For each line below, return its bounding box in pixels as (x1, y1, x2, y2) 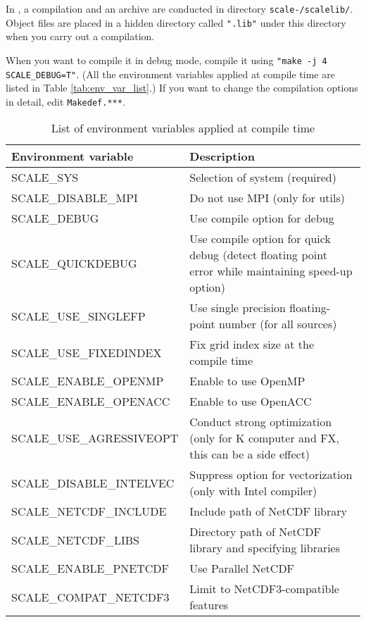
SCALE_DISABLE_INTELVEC (11, 474, 175, 491)
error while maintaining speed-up (189, 263, 353, 280)
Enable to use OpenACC (189, 393, 312, 410)
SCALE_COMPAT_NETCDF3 (11, 588, 170, 605)
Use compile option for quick (189, 230, 331, 247)
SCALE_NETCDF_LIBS (11, 531, 140, 548)
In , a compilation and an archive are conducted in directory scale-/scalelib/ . (6, 1, 353, 15)
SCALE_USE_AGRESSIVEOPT (11, 430, 179, 447)
